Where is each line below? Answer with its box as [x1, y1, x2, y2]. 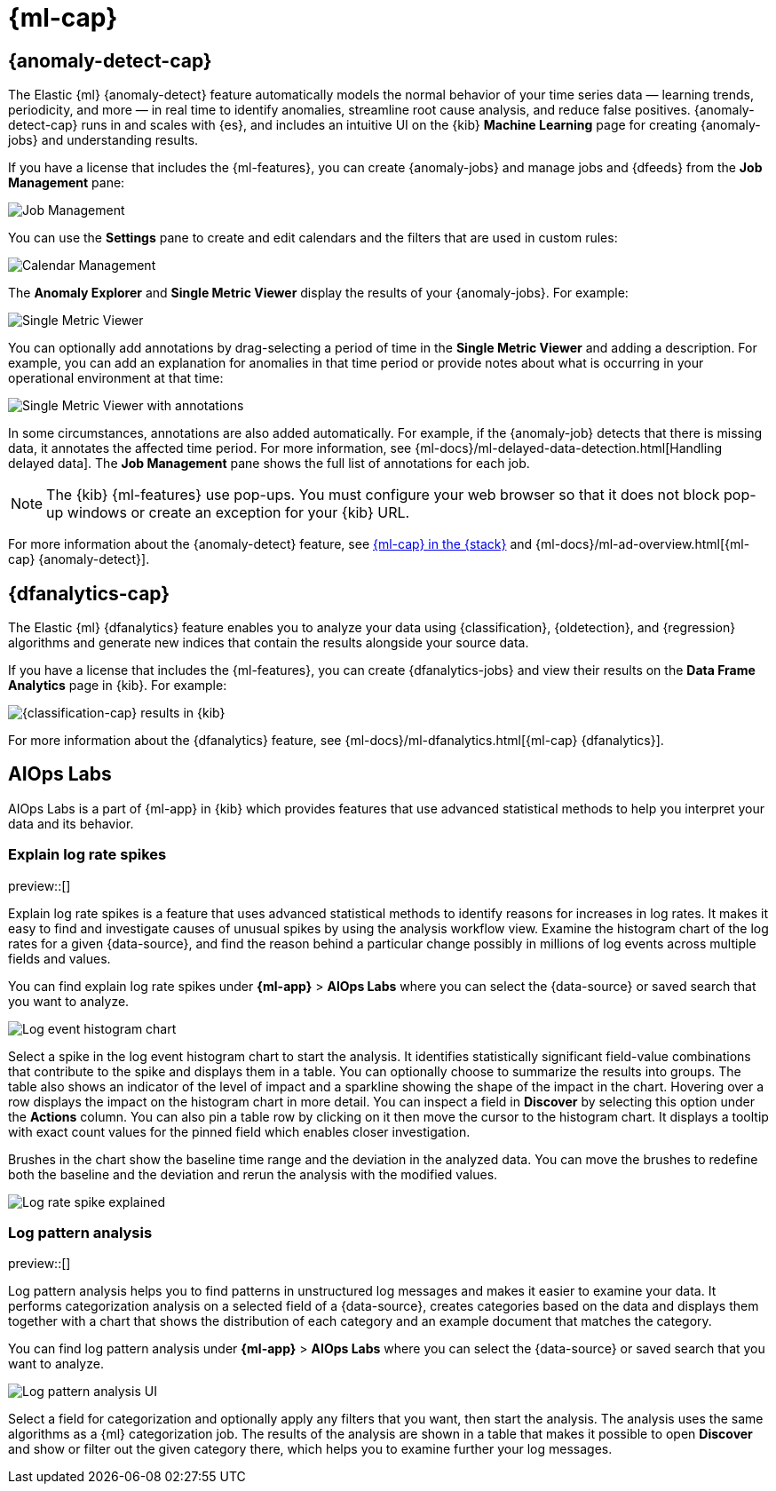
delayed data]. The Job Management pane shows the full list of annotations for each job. [8, 456, 530, 472]
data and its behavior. [8, 815, 134, 831]
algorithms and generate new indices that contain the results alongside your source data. [8, 635, 529, 651]
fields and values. [8, 950, 111, 966]
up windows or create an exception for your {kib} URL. [46, 504, 410, 522]
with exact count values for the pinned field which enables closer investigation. [8, 1123, 471, 1139]
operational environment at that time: [8, 370, 224, 386]
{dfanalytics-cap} [8, 582, 170, 605]
